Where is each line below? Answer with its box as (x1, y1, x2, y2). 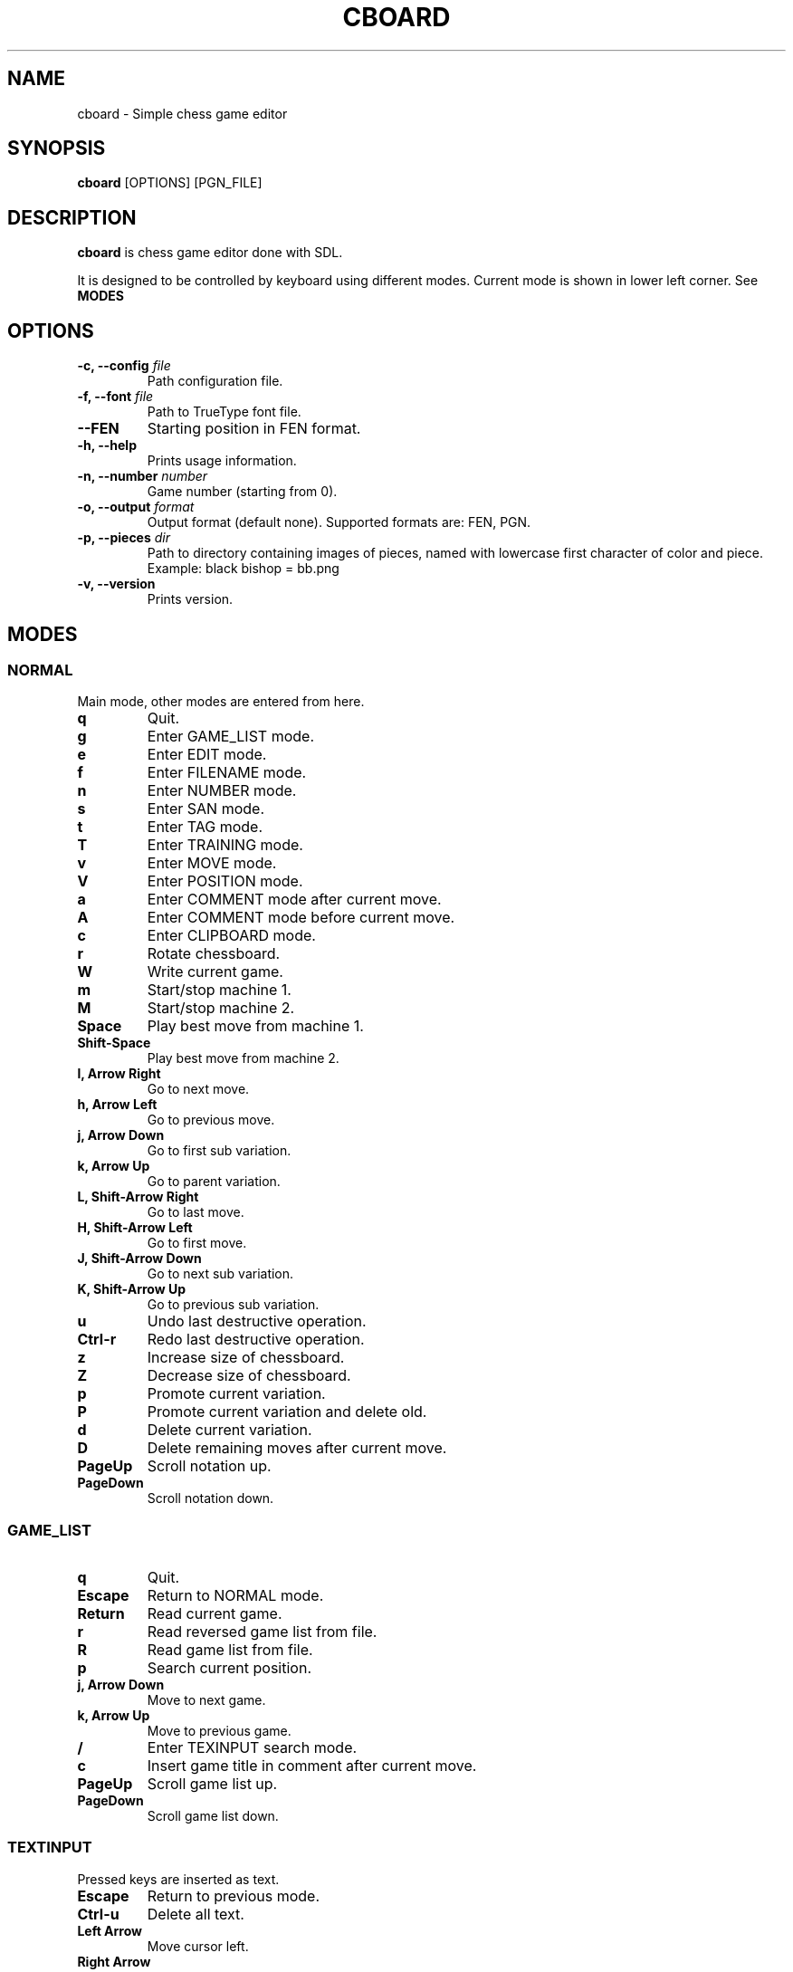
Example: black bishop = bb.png (147, 560, 339, 577)
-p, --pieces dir (77, 530, 171, 546)
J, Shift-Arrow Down (77, 1250, 202, 1267)
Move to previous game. (147, 1723, 291, 1739)
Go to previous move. (147, 1112, 275, 1128)
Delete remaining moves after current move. (147, 1439, 447, 1458)
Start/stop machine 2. (147, 999, 295, 1018)
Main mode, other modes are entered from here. (77, 694, 365, 710)
